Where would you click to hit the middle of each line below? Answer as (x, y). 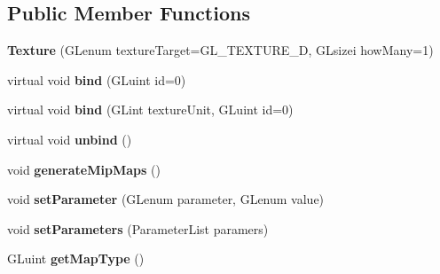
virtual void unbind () (70, 139)
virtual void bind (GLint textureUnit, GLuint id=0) (150, 110)
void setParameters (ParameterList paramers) (138, 228)
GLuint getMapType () (76, 258)
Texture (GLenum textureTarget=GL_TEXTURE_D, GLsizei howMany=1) (220, 50)
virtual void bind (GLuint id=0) (97, 79)
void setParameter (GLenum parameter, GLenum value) (166, 199)
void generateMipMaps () (84, 169)
